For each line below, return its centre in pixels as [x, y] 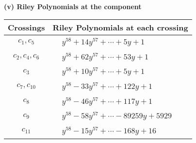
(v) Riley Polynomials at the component [73, 6]
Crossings [26, 27]
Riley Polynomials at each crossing [120, 27]
